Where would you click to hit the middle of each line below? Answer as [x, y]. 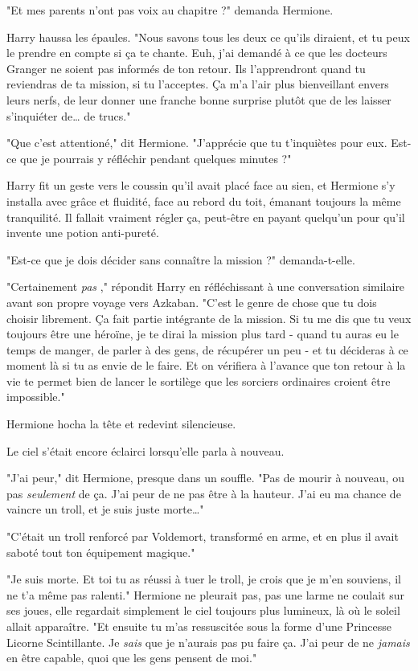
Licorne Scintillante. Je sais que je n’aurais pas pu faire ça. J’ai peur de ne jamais [208, 642]
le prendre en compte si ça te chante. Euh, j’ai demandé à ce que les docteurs [197, 53]
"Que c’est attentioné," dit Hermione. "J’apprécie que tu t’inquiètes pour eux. [197, 143]
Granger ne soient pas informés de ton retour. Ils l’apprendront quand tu [186, 68]
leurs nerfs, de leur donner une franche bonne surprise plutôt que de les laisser [199, 99]
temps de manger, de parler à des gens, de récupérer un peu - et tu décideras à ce [207, 349]
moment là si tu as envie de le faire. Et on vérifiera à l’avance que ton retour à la [206, 365]
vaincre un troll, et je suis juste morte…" [105, 509]
